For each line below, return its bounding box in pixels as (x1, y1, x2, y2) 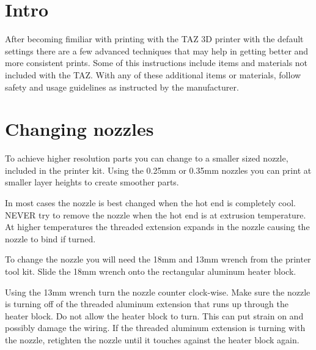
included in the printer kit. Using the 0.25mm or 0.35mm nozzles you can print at (5, 163, 312, 176)
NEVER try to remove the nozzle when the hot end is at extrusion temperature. (5, 208, 306, 221)
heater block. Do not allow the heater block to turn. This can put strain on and (5, 309, 304, 322)
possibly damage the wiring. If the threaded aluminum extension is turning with (5, 321, 306, 334)
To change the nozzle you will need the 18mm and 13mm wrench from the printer (5, 253, 311, 266)
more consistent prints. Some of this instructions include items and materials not (5, 56, 308, 69)
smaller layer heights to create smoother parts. (5, 176, 179, 188)
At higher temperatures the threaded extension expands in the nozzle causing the (5, 220, 310, 233)
